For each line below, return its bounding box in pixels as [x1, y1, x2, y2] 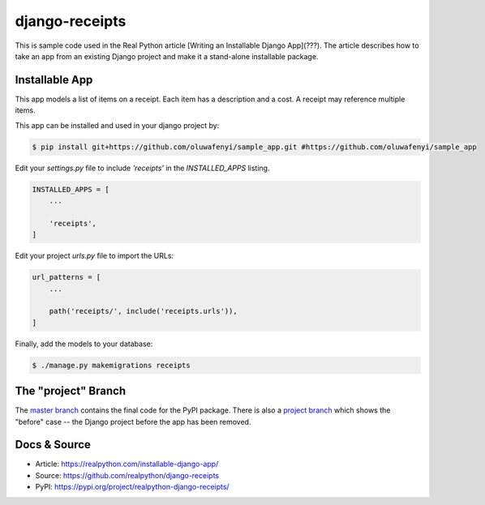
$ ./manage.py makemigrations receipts [32, 361, 191, 370]
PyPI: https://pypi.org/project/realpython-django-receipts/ [35, 482, 230, 492]
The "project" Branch [15, 384, 126, 398]
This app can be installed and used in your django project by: [15, 120, 220, 130]
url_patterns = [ [32, 272, 101, 282]
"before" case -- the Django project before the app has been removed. [15, 417, 251, 426]
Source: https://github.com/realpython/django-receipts [35, 470, 219, 480]
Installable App [15, 73, 93, 87]
